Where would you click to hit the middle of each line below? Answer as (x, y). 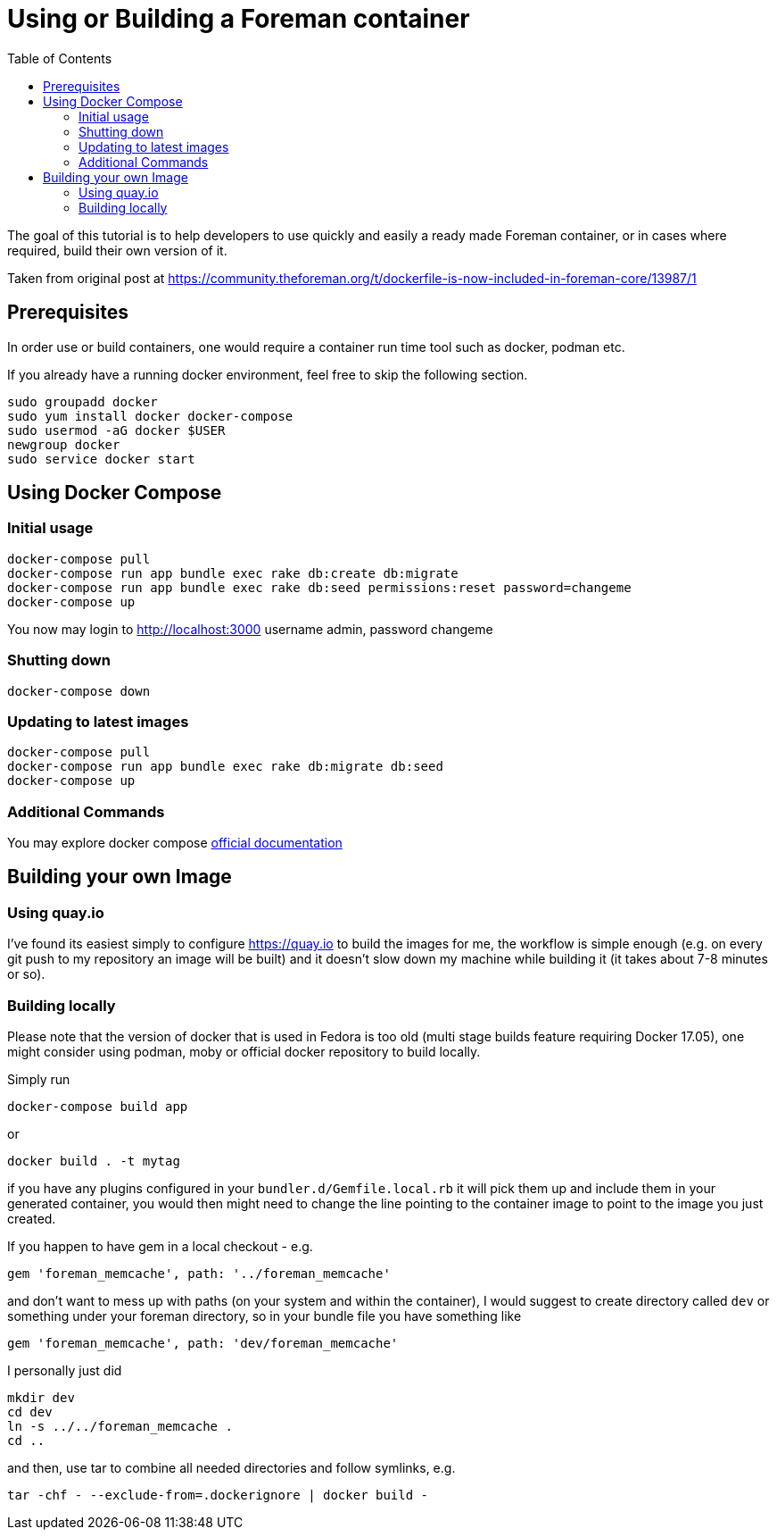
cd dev (30, 1412)
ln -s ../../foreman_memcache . (120, 1427)
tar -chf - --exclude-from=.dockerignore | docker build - (218, 1495)
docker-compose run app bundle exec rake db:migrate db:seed (225, 767)
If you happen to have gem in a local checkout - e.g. (160, 1247)
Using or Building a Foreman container (239, 19)
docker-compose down (79, 691)
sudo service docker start (101, 459)
